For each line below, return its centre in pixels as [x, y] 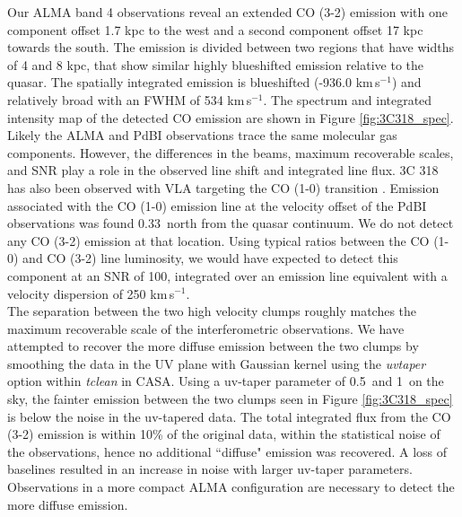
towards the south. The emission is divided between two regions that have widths [231, 47]
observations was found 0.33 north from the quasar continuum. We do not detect [231, 223]
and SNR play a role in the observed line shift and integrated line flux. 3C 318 [223, 170]
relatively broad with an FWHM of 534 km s [130, 99]
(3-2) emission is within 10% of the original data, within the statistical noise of [224, 434]
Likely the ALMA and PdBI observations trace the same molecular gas [202, 135]
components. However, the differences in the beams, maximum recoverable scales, [231, 152]
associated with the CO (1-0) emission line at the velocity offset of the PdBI [217, 205]
